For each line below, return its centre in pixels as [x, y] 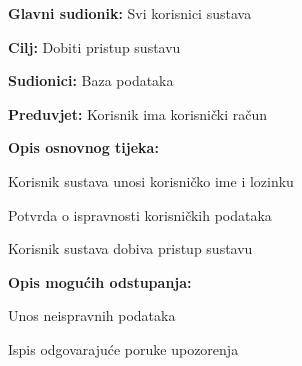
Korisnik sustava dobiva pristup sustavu [130, 248]
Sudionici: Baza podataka [91, 80]
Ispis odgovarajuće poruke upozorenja [123, 348]
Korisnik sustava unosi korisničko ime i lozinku [151, 180]
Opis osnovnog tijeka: [83, 147]
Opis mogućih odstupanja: [100, 281]
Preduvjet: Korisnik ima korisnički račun [138, 113]
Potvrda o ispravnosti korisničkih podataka [140, 214]
